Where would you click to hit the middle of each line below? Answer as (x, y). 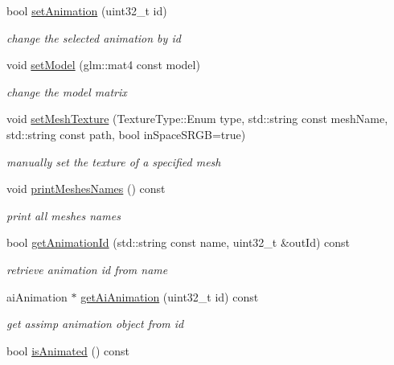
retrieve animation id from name (87, 269)
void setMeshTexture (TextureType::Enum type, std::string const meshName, (197, 119)
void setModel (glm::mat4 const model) (103, 65)
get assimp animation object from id (95, 324)
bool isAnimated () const (68, 350)
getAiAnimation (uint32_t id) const (170, 296)
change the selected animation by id (94, 37)
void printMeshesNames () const (86, 189)
